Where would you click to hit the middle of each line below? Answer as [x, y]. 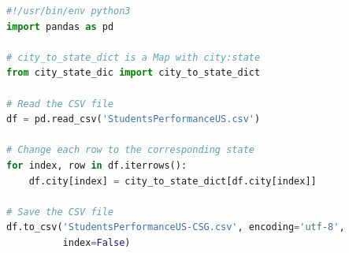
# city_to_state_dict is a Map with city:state [134, 57]
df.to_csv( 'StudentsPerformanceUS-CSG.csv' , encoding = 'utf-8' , [176, 227]
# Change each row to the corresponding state [130, 150]
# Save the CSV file [60, 212]
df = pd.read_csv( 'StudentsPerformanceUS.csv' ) [134, 119]
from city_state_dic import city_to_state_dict [134, 73]
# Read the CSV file [60, 104]
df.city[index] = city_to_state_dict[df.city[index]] [173, 181]
